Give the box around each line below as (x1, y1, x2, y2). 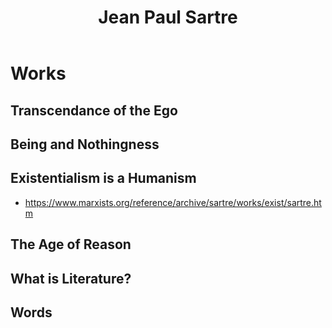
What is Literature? (10, 270, 132, 287)
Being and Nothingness (10, 136, 160, 153)
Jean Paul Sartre (98, 6, 238, 29)
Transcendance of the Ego (10, 102, 178, 119)
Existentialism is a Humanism (10, 170, 197, 187)
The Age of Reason (10, 236, 132, 253)
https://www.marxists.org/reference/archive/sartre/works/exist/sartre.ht (24, 196, 322, 208)
